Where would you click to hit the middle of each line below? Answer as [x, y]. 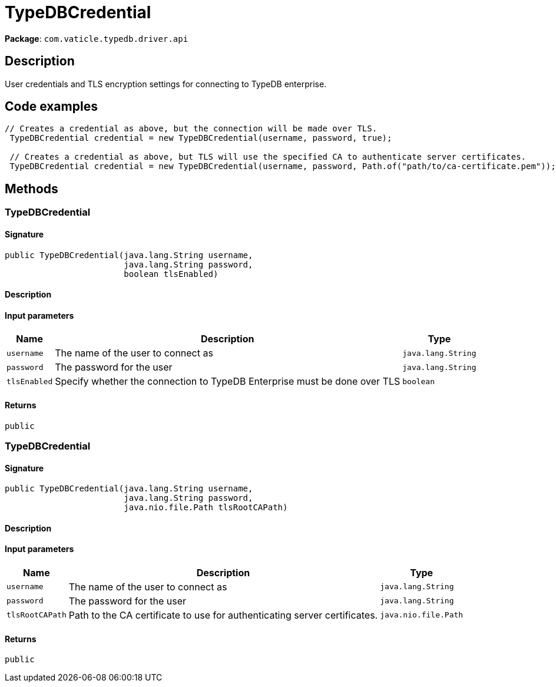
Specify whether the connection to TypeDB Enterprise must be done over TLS [228, 382]
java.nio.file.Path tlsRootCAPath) [206, 508]
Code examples [51, 107]
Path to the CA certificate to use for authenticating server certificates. [223, 615]
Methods [32, 189]
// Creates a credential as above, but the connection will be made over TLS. [191, 129]
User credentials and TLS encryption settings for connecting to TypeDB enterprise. [166, 84]
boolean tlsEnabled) [171, 274]
